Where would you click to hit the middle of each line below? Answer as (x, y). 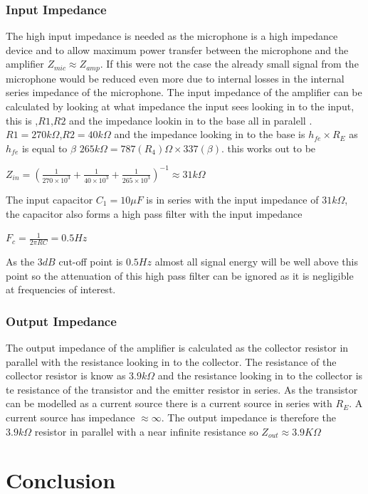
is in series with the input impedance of (232, 199)
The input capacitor (49, 199)
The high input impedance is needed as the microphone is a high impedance (172, 36)
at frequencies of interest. (61, 289)
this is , (22, 120)
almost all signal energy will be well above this (256, 261)
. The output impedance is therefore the (248, 417)
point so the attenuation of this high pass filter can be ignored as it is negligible (180, 275)
